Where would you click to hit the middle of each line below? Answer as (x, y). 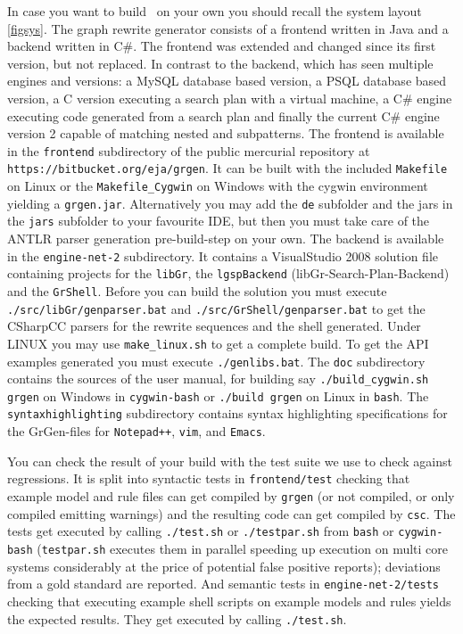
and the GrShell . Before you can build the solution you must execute (197, 290)
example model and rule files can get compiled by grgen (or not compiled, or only (231, 496)
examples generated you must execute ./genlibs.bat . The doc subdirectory (216, 361)
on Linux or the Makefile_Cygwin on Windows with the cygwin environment (218, 186)
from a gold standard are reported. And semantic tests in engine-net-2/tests (223, 584)
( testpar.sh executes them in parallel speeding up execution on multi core (242, 548)
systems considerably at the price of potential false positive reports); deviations (224, 566)
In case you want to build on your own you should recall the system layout (215, 11)
